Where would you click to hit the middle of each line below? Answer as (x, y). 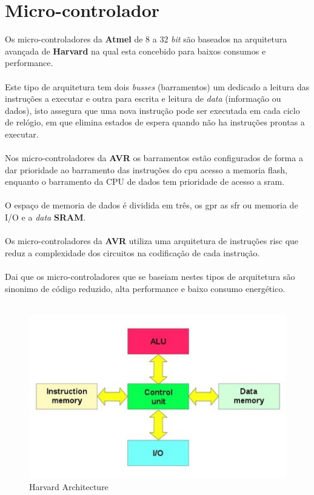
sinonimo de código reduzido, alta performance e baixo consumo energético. (145, 288)
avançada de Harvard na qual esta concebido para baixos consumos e (135, 51)
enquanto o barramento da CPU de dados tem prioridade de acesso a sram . (145, 181)
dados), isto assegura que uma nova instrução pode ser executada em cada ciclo (152, 110)
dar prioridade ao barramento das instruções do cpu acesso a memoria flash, (146, 169)
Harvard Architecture (69, 487)
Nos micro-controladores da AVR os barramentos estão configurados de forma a (154, 158)
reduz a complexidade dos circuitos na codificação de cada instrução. (132, 252)
